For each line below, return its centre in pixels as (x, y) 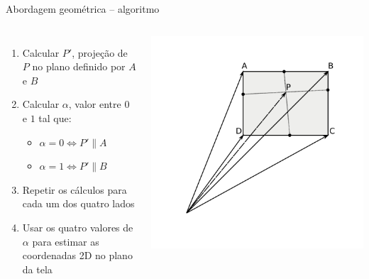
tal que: (55, 117)
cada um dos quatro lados (78, 203)
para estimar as (66, 241)
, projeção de (100, 52)
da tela (37, 269)
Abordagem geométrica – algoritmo (83, 9)
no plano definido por (79, 66)
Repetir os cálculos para (75, 189)
